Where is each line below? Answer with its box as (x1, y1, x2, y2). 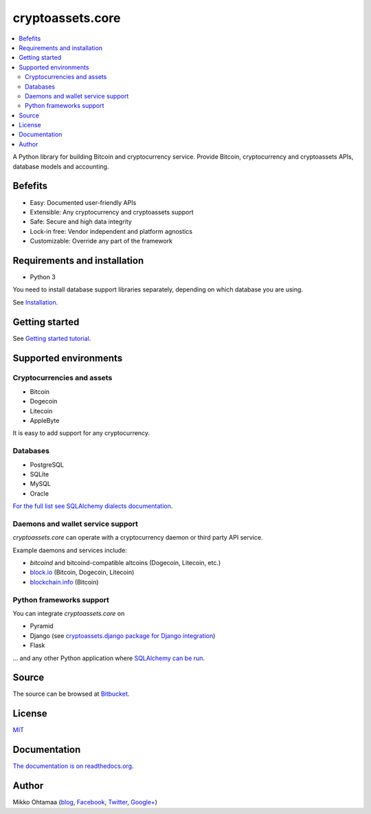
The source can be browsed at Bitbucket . (12, 690, 130, 698)
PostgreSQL (30, 461, 65, 469)
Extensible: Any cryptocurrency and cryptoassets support (30, 208, 194, 216)
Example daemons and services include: (12, 546, 127, 554)
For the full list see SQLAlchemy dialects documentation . (12, 502, 173, 510)
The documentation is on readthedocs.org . (12, 762, 134, 770)
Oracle (30, 489, 49, 498)
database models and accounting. (12, 162, 109, 170)
